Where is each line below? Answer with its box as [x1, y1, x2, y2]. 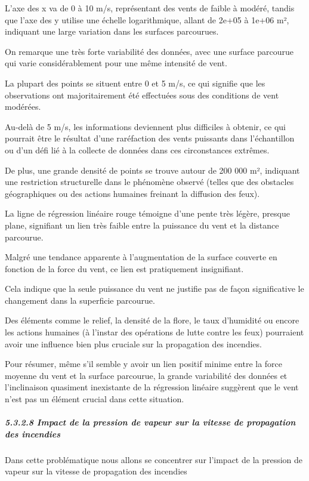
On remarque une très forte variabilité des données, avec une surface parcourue [5, 45, 293, 57]
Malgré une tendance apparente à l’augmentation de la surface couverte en [5, 251, 277, 263]
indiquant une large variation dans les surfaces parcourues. [5, 25, 219, 38]
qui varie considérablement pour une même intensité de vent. [5, 57, 227, 69]
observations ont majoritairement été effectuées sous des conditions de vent [5, 88, 279, 101]
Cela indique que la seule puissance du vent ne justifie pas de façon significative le [5, 282, 304, 295]
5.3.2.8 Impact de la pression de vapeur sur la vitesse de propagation [5, 416, 296, 428]
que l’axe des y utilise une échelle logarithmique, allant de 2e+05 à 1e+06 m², [5, 13, 289, 26]
